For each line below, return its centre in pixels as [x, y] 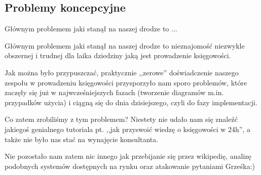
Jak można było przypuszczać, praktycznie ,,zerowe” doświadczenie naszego [122, 72]
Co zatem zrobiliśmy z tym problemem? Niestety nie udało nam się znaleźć [121, 119]
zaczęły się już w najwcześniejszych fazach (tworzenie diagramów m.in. [114, 92]
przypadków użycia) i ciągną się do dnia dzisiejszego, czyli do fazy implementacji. [131, 102]
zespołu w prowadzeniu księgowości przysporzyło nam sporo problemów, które [126, 82]
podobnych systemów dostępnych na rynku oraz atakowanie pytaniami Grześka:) [130, 166]
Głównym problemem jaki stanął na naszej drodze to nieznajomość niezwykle [125, 45]
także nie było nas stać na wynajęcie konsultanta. [82, 139]
